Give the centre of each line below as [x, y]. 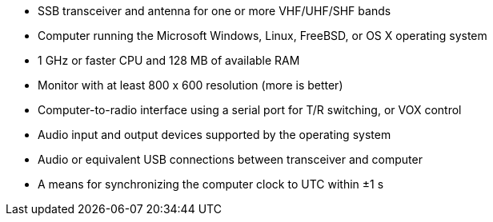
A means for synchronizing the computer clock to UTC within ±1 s [211, 184]
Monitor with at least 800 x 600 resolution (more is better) [190, 85]
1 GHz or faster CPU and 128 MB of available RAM [169, 60]
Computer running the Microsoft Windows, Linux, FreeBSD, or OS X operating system [263, 36]
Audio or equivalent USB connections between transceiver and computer [230, 159]
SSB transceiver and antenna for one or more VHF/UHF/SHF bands [214, 11]
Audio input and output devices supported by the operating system [214, 135]
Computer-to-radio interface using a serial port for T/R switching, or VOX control [250, 110]
